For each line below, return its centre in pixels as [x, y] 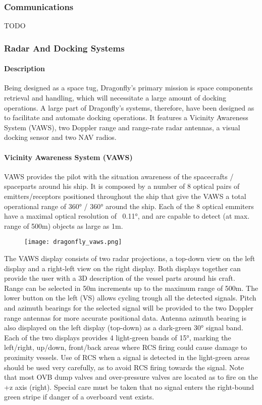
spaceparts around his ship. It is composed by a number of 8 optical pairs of [122, 186]
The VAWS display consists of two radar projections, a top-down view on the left [130, 258]
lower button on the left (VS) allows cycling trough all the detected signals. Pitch [130, 298]
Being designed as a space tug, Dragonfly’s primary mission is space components [128, 88]
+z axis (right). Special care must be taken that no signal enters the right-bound [129, 387]
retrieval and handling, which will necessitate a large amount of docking [115, 98]
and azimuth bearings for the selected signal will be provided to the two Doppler [129, 308]
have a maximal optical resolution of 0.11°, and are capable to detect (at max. [127, 216]
